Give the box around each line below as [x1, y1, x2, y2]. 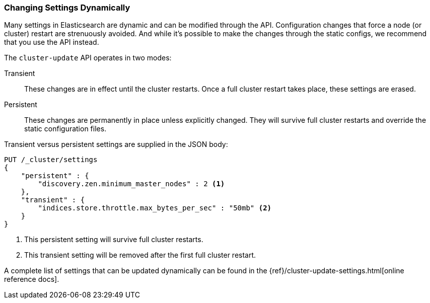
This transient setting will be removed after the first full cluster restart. [24, 251, 256, 260]
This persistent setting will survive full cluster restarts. [24, 235, 203, 244]
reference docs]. [4, 275, 59, 284]
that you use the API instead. [4, 38, 99, 47]
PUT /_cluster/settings [4, 156, 98, 164]
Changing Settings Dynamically [4, 3, 130, 13]
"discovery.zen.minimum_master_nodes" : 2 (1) [38, 180, 225, 188]
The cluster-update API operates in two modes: [4, 53, 172, 62]
